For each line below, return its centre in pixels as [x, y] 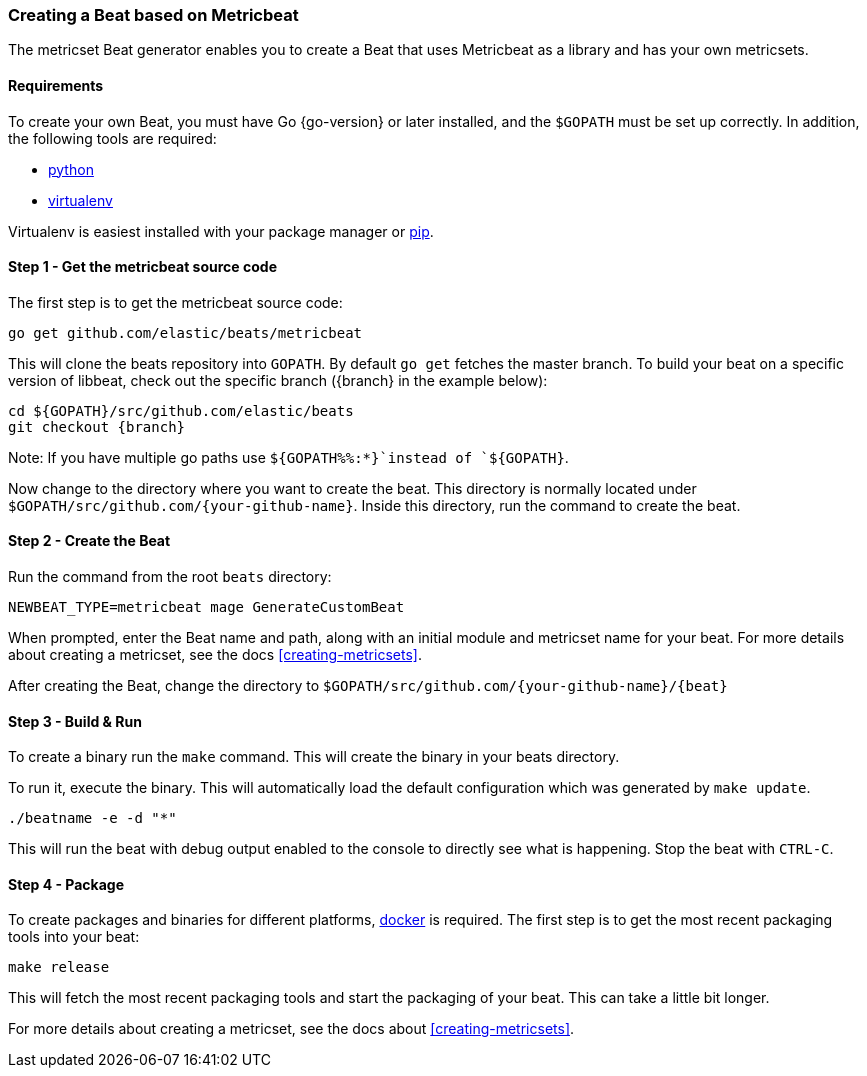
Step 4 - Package [66, 884]
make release [59, 967]
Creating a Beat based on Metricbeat [153, 15]
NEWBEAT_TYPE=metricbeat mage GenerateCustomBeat [206, 607]
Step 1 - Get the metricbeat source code [142, 267]
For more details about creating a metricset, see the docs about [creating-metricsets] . [291, 1029]
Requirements [56, 85]
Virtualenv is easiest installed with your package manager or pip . [221, 231]
